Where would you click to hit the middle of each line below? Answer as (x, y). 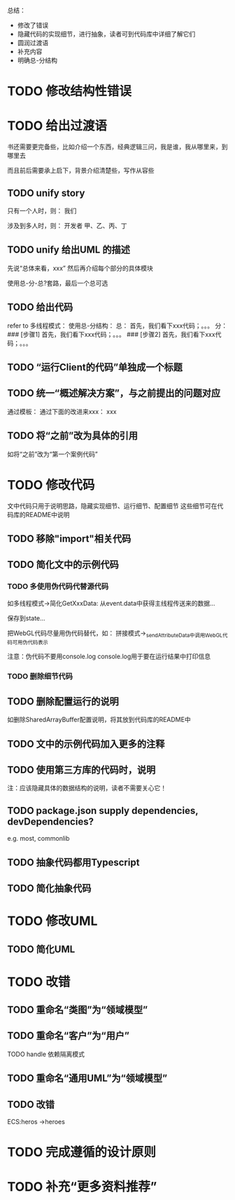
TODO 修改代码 (51, 485)
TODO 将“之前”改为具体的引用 (73, 436)
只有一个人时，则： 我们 (42, 211)
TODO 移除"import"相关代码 (69, 539)
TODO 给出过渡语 (57, 126)
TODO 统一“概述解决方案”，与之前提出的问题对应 (114, 393)
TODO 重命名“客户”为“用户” (68, 1036)
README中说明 (48, 514)
